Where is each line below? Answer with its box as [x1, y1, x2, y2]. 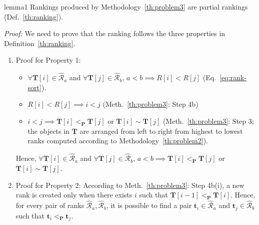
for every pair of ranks [15, 200, 84, 210]
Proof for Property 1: [15, 55, 81, 65]
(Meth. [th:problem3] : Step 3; [162, 115, 254, 126]
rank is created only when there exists [15, 189, 132, 200]
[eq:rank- [219, 72, 246, 83]
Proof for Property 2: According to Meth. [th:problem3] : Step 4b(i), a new [15, 179, 244, 190]
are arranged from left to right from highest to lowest [79, 125, 243, 136]
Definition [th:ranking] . [4, 38, 75, 48]
